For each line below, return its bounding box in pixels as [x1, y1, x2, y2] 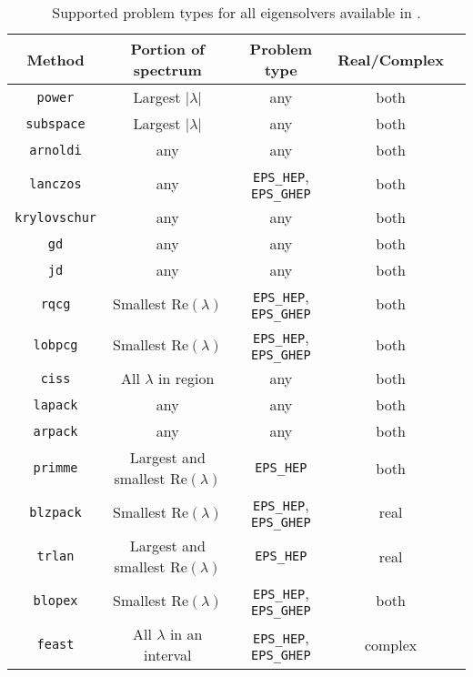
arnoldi [29, 142, 82, 157]
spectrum [133, 59, 202, 80]
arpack [33, 423, 78, 439]
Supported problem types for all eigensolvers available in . [52, 2, 421, 23]
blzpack [29, 504, 82, 520]
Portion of [130, 38, 205, 59]
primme [33, 460, 78, 475]
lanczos [29, 176, 82, 191]
